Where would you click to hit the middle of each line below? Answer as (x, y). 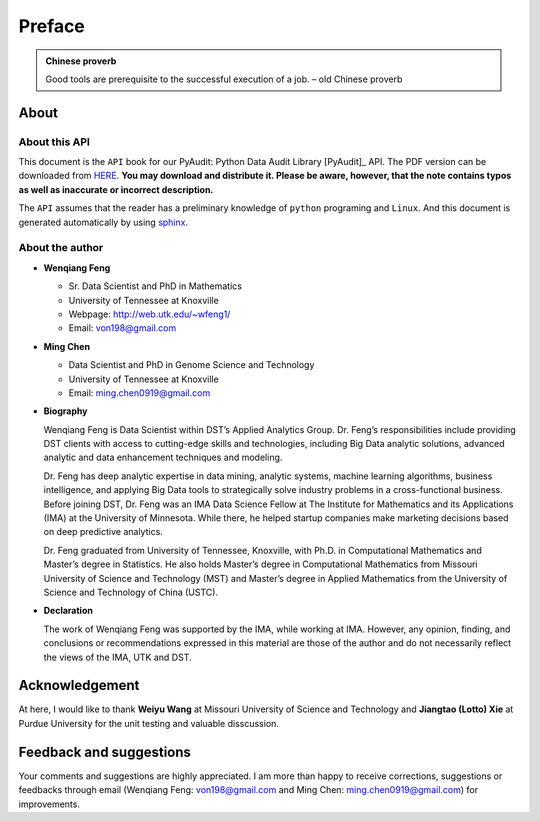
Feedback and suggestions (105, 751)
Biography (65, 411)
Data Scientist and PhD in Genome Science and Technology (191, 365)
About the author (61, 248)
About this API (54, 142)
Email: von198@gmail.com (122, 328)
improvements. (49, 804)
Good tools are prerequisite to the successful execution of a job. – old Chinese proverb (224, 79)
